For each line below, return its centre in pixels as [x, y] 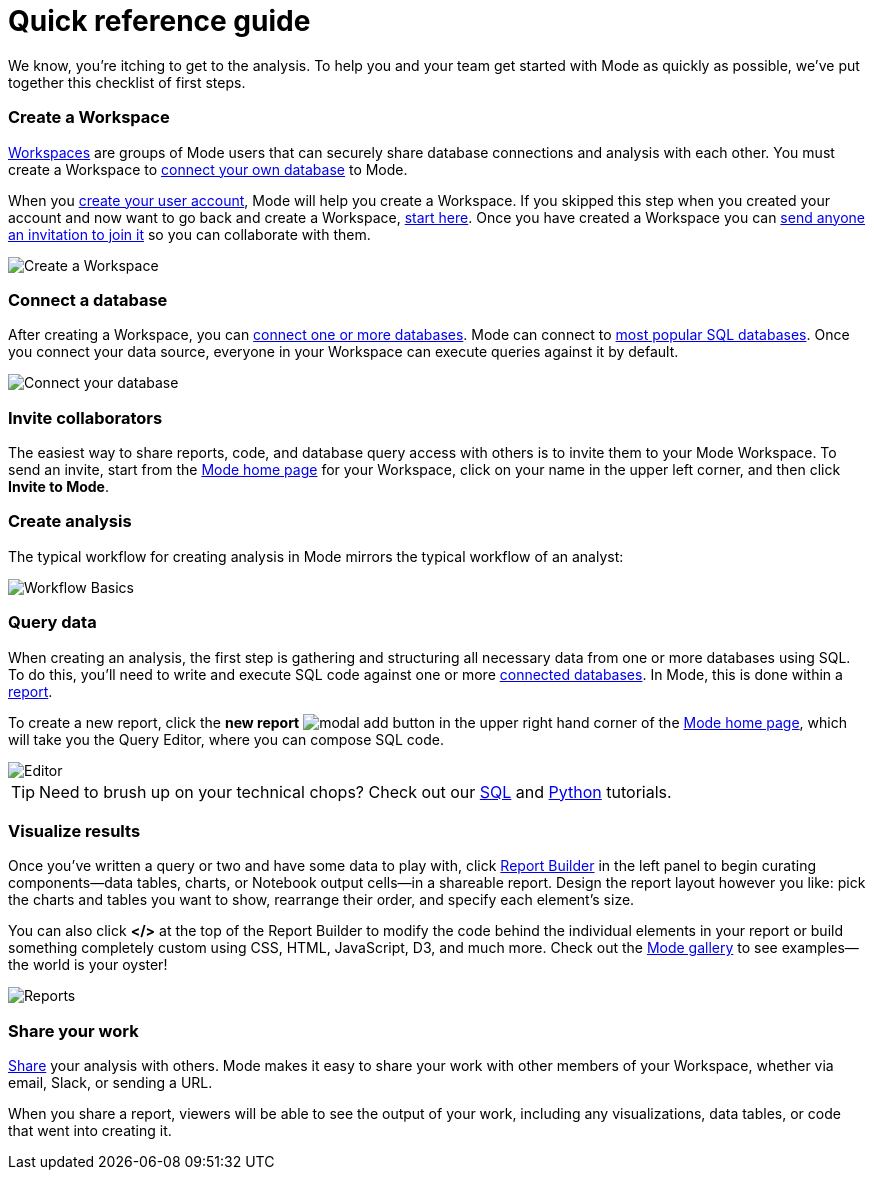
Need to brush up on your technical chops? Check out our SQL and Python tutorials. [355, 791]
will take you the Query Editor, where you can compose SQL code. [226, 739]
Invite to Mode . [58, 486]
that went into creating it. [90, 1130]
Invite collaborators [85, 417]
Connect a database [88, 299]
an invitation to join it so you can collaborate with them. [189, 234]
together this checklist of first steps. [127, 82]
